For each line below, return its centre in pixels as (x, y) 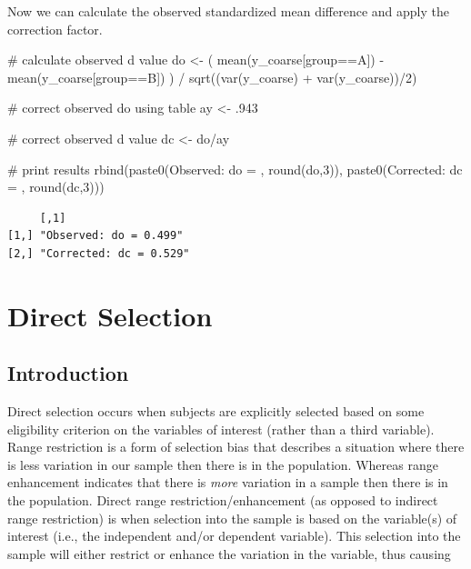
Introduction (68, 373)
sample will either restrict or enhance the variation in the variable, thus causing (229, 553)
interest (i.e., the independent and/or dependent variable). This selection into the (234, 536)
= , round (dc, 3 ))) (56, 187)
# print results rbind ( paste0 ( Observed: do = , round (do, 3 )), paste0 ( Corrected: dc (235, 169)
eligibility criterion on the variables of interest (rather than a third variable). (221, 429)
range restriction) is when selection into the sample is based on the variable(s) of (232, 518)
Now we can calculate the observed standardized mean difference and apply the (228, 11)
